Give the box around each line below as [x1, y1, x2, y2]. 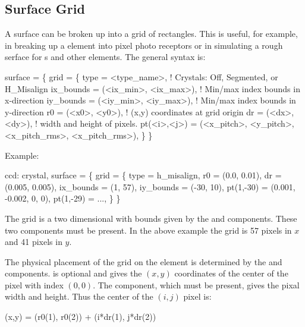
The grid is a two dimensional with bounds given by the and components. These [5, 212, 297, 224]
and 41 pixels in [5, 235, 62, 248]
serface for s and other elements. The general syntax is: [5, 51, 206, 63]
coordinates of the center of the [174, 267, 288, 279]
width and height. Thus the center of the [5, 290, 153, 303]
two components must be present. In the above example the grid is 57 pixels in [5, 224, 292, 236]
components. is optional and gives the [5, 267, 142, 279]
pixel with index [5, 278, 64, 291]
